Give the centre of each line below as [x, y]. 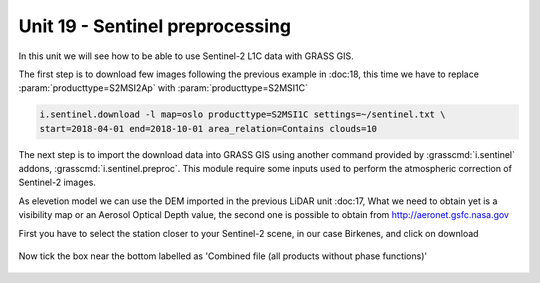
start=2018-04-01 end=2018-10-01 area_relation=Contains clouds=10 [208, 128]
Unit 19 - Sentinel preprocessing [155, 26]
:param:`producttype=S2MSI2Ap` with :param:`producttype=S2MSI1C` [163, 88]
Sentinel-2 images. [57, 182]
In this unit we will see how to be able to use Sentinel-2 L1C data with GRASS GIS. [186, 56]
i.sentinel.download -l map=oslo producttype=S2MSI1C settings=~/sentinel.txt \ [242, 114]
